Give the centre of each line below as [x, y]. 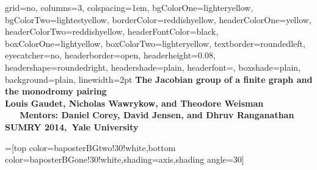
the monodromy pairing [56, 91]
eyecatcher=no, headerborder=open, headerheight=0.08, [110, 55]
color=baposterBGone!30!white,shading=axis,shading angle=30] [125, 159]
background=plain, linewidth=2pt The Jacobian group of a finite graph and [159, 79]
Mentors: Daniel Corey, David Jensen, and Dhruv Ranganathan [157, 115]
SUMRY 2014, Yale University [72, 126]
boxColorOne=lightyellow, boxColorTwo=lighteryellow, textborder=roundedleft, [155, 43]
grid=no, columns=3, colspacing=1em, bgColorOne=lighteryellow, [129, 7]
